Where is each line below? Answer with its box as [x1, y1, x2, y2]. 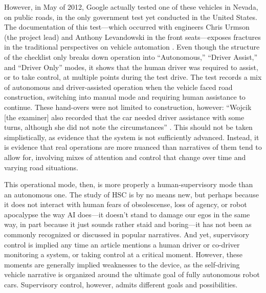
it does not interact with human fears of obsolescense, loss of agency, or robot [4, 199, 247, 210]
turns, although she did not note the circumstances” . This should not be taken [4, 122, 253, 132]
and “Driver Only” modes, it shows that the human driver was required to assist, [4, 61, 258, 72]
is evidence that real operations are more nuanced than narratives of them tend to [4, 142, 262, 152]
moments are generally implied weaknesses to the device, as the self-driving [4, 259, 240, 269]
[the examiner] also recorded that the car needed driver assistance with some [4, 111, 245, 122]
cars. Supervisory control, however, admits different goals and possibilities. [4, 279, 238, 290]
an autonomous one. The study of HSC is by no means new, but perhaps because [4, 189, 259, 199]
